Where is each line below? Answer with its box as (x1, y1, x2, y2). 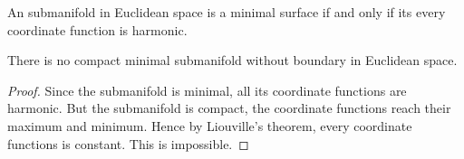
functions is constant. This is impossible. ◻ (7, 134, 249, 153)
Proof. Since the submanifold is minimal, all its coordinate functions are (7, 80, 407, 99)
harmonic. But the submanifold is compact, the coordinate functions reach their (7, 98, 451, 117)
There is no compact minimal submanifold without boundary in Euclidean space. (7, 51, 458, 70)
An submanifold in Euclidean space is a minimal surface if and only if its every (7, 3, 446, 21)
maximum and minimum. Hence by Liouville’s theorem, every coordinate (7, 116, 412, 135)
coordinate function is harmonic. (7, 20, 188, 39)
